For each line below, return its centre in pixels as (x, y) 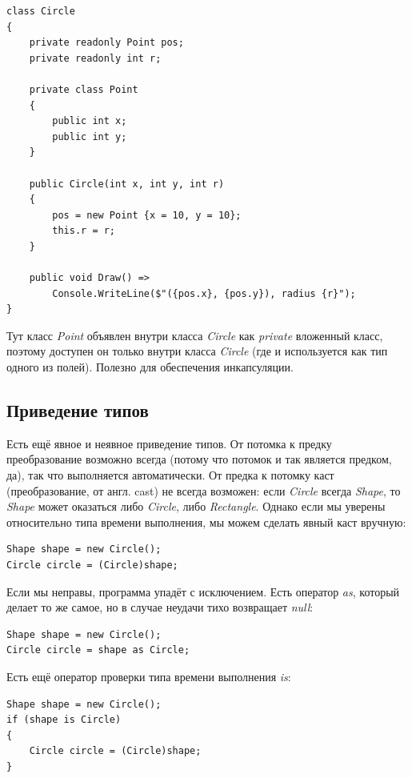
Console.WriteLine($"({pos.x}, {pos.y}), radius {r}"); (204, 293)
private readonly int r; (95, 58)
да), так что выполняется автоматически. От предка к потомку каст (170, 475)
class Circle (41, 11)
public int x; (90, 121)
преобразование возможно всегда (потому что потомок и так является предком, (199, 459)
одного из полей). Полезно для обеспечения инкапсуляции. (150, 367)
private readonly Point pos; (106, 43)
